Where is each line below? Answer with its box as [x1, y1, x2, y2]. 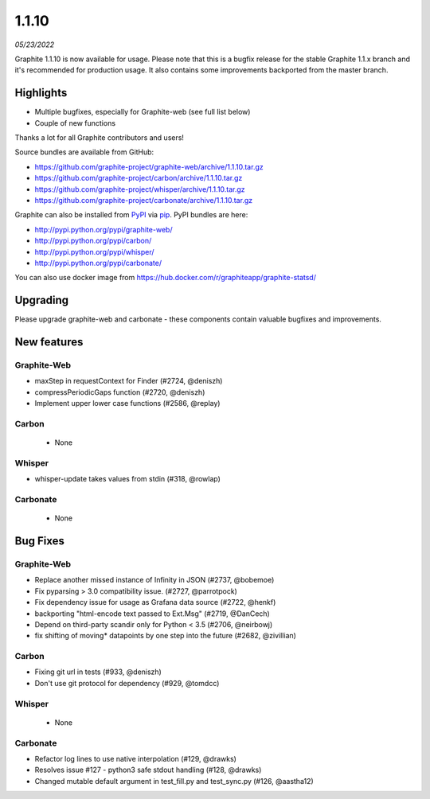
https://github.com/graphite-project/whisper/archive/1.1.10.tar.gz [34, 184, 246, 194]
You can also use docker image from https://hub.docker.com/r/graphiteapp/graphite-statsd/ [14, 273, 316, 283]
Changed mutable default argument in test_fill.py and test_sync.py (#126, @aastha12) [34, 776, 314, 785]
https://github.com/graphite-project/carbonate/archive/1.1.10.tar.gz [34, 195, 253, 205]
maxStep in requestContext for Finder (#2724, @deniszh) [34, 376, 223, 386]
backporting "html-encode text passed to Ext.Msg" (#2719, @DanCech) [34, 609, 270, 618]
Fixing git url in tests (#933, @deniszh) [34, 667, 162, 676]
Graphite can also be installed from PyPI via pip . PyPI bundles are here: [14, 210, 248, 220]
